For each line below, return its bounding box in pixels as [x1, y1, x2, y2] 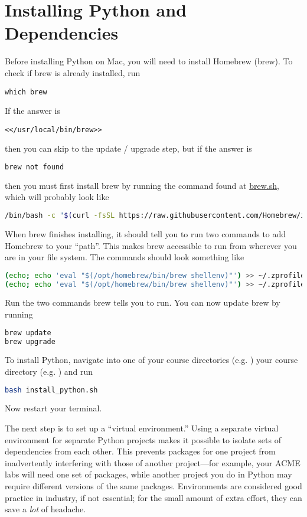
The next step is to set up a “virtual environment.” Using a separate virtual [5, 422, 279, 434]
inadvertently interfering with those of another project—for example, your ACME [5, 456, 301, 469]
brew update [5, 328, 51, 337]
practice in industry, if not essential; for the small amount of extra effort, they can [5, 491, 302, 503]
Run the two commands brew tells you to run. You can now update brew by [5, 296, 280, 309]
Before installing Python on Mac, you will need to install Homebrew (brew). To [5, 55, 293, 67]
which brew [5, 87, 47, 96]
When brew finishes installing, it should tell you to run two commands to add [5, 227, 286, 240]
